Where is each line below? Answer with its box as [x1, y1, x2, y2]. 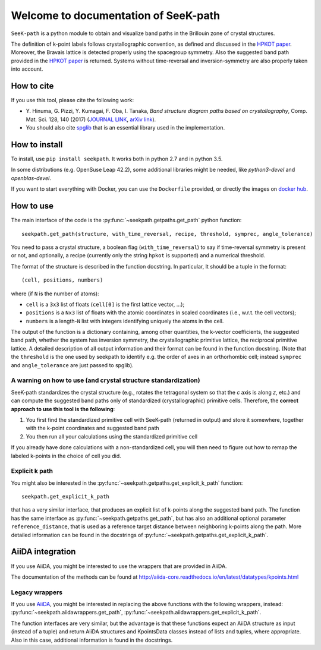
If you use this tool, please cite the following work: [11, 97, 134, 104]
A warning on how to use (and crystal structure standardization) [11, 376, 200, 384]
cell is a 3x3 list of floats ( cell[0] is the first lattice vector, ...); [26, 301, 185, 308]
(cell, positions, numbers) [21, 277, 103, 283]
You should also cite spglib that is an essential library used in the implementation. [26, 124, 225, 131]
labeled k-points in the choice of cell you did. [11, 452, 121, 459]
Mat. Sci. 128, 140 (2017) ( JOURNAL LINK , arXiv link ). [26, 116, 156, 123]
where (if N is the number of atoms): [11, 290, 99, 297]
